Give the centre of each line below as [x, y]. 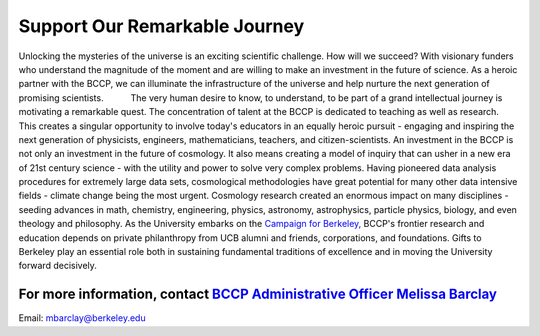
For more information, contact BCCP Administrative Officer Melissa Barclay [257, 294]
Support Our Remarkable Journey [161, 26]
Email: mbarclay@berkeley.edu [82, 318]
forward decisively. [57, 266]
